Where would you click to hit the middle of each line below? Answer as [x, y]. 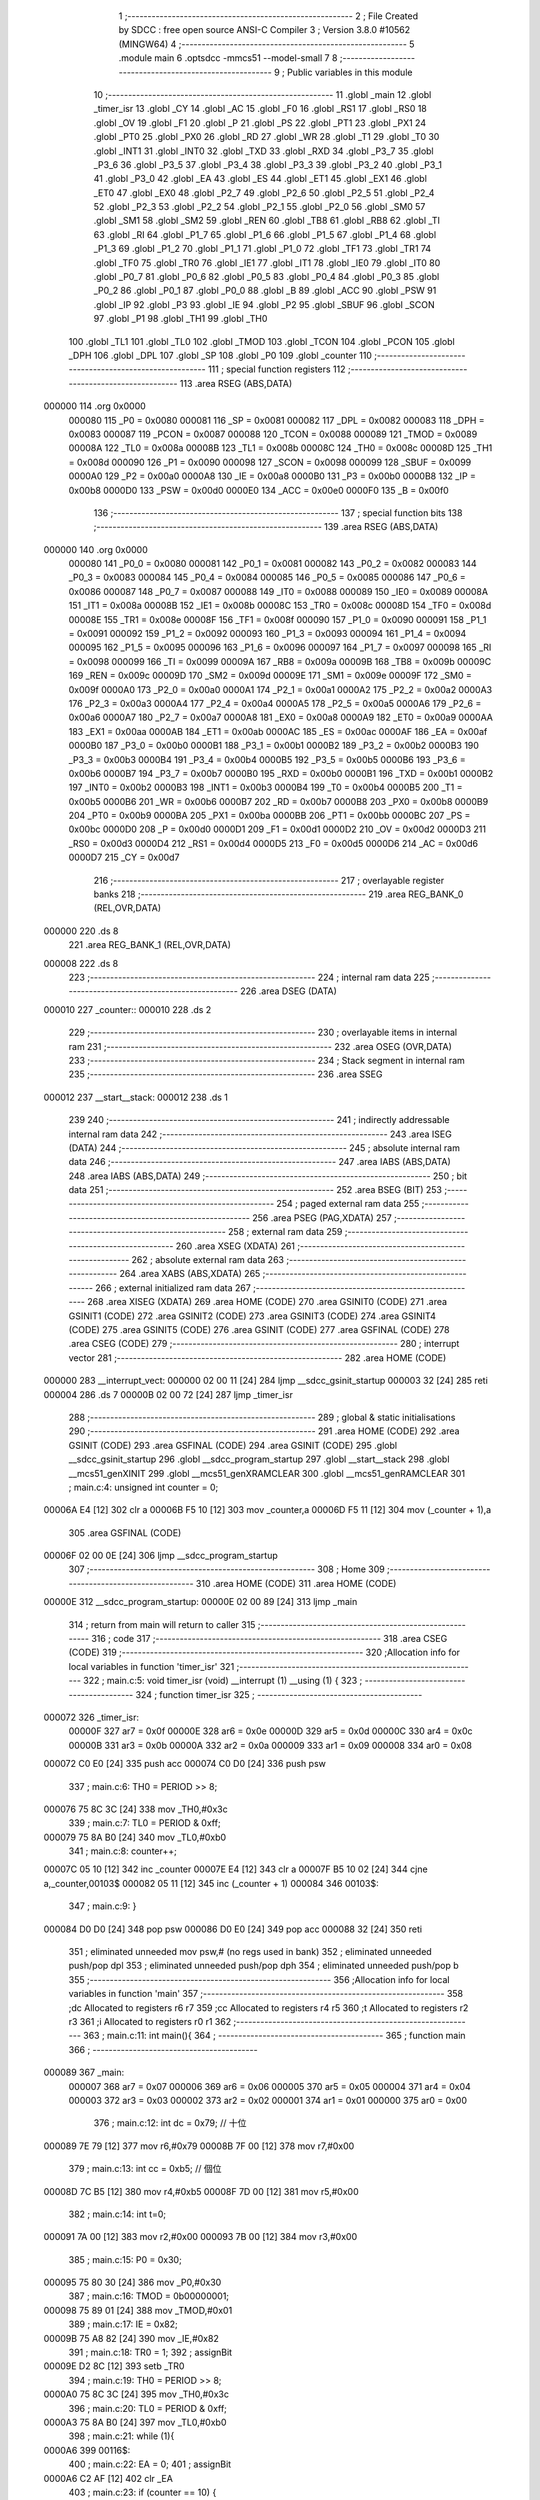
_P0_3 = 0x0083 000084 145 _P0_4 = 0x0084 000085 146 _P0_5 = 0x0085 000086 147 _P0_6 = [267, 577]
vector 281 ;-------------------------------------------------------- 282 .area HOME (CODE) [257, 1357]
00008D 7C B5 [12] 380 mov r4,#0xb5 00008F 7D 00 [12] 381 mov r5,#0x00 [201, 2191]
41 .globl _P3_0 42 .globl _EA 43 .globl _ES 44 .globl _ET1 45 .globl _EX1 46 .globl [260, 179]
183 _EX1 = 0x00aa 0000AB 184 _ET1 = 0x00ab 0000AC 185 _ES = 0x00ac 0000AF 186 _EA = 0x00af [278, 731]
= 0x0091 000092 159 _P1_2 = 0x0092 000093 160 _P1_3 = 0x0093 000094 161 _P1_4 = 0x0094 [267, 634]
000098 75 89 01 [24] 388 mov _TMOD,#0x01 [138, 2310]
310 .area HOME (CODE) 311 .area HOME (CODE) [296, 1583]
